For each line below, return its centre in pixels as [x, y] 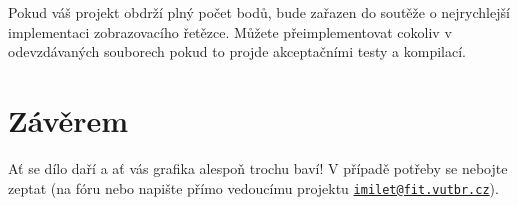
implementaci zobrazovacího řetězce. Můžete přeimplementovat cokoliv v [230, 31]
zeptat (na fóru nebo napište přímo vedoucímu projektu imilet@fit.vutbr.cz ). [253, 187]
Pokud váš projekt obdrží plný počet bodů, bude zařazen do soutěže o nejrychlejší [259, 12]
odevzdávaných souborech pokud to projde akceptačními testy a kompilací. [237, 51]
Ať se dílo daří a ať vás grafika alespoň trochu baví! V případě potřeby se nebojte [258, 167]
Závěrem [68, 119]
